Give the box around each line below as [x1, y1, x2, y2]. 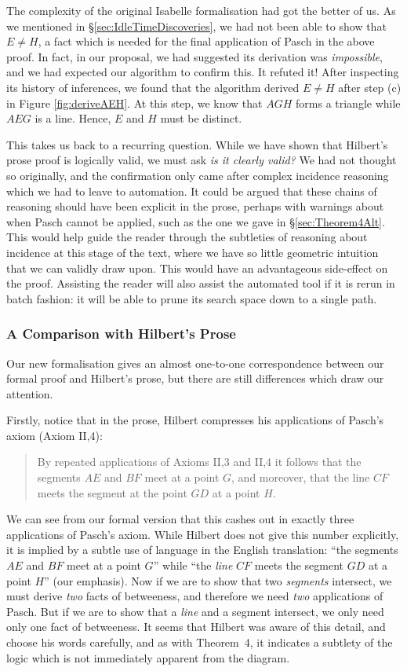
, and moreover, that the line [231, 469, 370, 486]
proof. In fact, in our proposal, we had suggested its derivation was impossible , [6, 48, 383, 64]
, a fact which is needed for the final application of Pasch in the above [38, 33, 375, 49]
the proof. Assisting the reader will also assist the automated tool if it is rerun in [6, 275, 395, 291]
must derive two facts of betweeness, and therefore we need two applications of [6, 588, 383, 604]
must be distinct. [160, 110, 242, 126]
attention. [6, 385, 53, 401]
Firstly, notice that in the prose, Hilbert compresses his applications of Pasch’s [6, 412, 384, 428]
